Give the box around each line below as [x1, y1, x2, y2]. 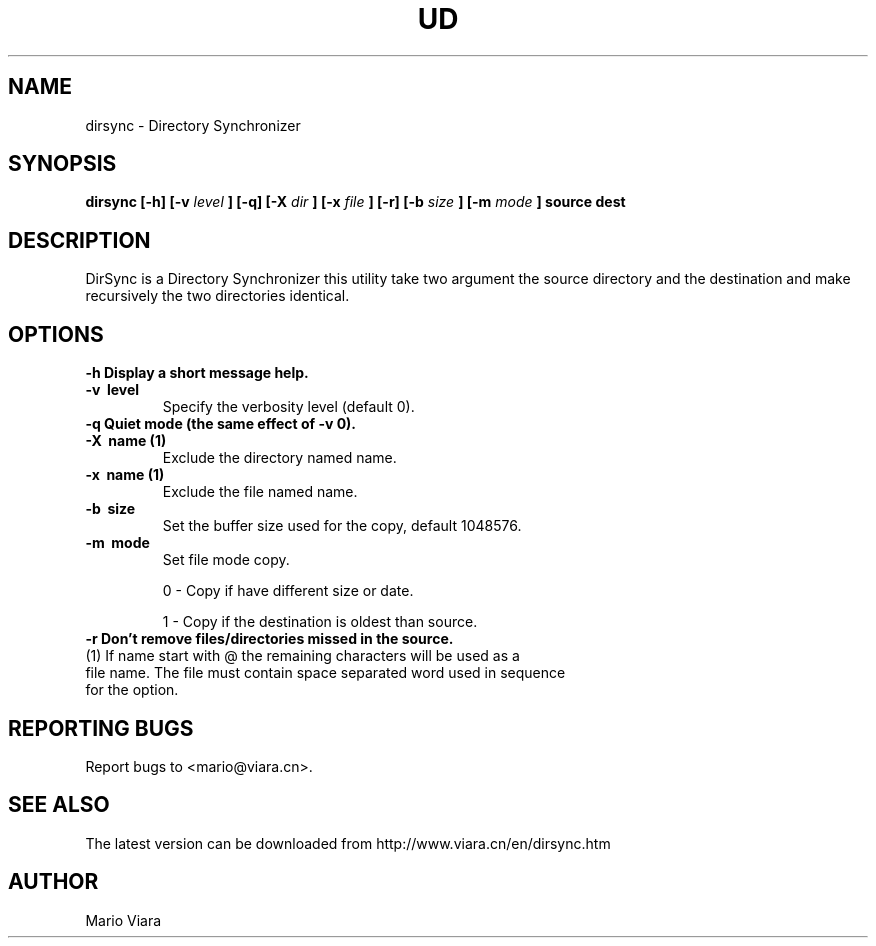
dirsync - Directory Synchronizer [85, 116, 301, 134]
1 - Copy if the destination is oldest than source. [162, 613, 478, 631]
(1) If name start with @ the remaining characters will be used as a [85, 647, 520, 665]
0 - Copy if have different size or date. [162, 582, 414, 600]
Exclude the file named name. [162, 483, 358, 501]
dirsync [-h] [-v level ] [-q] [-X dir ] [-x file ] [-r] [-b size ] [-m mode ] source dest [85, 193, 626, 211]
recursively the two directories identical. [85, 287, 350, 305]
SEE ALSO [8, 792, 110, 818]
